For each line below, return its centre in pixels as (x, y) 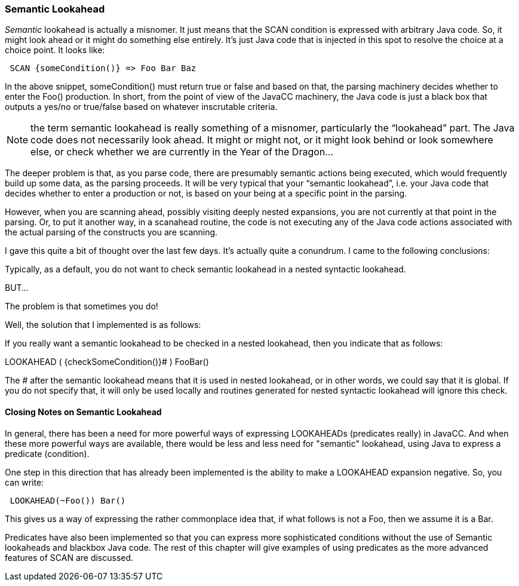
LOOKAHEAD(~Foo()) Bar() (68, 500)
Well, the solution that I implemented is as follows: (103, 325)
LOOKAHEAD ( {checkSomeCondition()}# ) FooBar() (107, 362)
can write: (24, 482)
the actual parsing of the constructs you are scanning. (111, 232)
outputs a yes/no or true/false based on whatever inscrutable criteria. (141, 107)
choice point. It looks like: (55, 50)
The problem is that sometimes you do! (82, 306)
